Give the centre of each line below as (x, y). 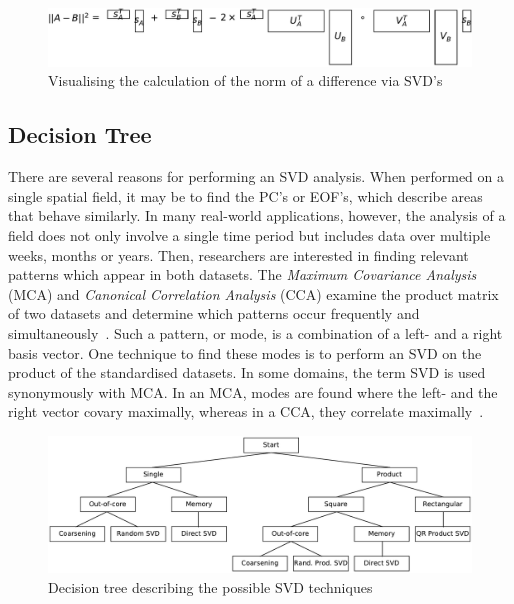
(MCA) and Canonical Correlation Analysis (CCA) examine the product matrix (253, 293)
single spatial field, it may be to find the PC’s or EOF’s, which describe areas (245, 195)
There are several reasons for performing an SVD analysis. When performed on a (256, 176)
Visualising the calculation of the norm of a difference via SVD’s (245, 80)
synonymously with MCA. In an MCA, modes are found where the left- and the (253, 391)
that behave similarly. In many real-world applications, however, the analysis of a (257, 215)
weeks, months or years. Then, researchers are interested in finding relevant (238, 254)
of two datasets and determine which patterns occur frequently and (214, 313)
